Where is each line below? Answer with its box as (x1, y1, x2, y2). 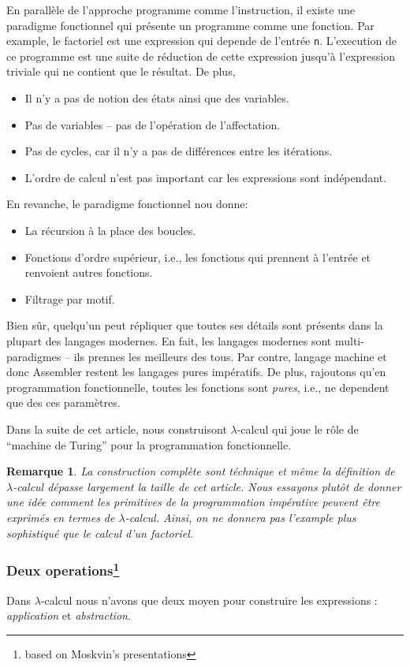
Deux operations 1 (6, 559, 120, 580)
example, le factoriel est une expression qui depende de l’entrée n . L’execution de (6, 32, 397, 49)
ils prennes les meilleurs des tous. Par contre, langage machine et (73, 348, 387, 364)
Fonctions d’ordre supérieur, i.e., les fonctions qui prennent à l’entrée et (24, 248, 371, 265)
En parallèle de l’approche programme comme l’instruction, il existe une (6, 2, 355, 17)
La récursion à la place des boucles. (24, 222, 196, 238)
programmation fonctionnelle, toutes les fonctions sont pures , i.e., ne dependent (6, 378, 389, 395)
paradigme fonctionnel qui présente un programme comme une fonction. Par (6, 17, 375, 33)
